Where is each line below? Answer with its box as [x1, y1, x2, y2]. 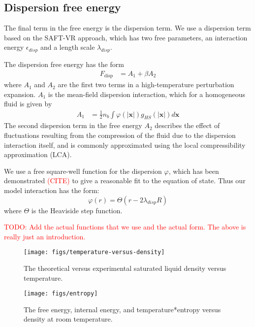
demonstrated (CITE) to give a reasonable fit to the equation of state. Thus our [4, 175, 246, 186]
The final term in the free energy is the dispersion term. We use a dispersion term [4, 23, 251, 33]
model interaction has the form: [4, 185, 99, 195]
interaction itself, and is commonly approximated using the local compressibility [4, 139, 246, 150]
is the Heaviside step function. [31, 205, 123, 215]
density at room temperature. [24, 314, 113, 324]
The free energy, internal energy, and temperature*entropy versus [24, 304, 221, 314]
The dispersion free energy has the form [4, 59, 124, 69]
